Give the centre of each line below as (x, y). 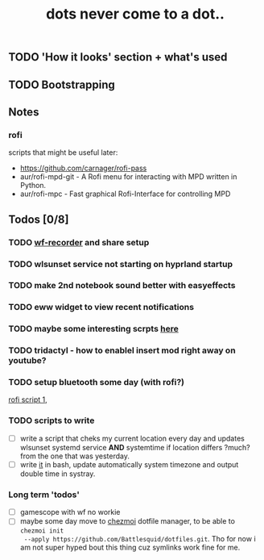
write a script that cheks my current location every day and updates (132, 438)
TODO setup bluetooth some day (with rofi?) (97, 382)
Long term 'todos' (44, 495)
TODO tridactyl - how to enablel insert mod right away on (122, 350)
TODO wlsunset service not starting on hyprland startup (121, 264)
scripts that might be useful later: (63, 153)
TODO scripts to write (52, 420)
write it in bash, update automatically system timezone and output (129, 464)
